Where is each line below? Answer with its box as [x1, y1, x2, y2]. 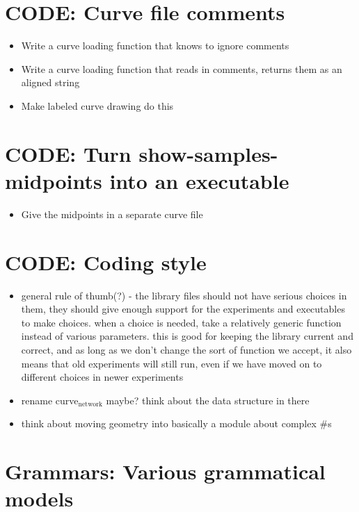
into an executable [109, 166, 289, 195]
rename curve [21, 393, 79, 407]
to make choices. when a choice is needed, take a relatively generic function [21, 315, 342, 329]
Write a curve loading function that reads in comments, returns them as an [21, 61, 342, 76]
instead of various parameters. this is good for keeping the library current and [21, 329, 353, 343]
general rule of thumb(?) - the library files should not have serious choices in [21, 288, 347, 302]
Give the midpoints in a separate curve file [21, 206, 203, 221]
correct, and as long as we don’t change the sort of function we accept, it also [21, 342, 352, 356]
